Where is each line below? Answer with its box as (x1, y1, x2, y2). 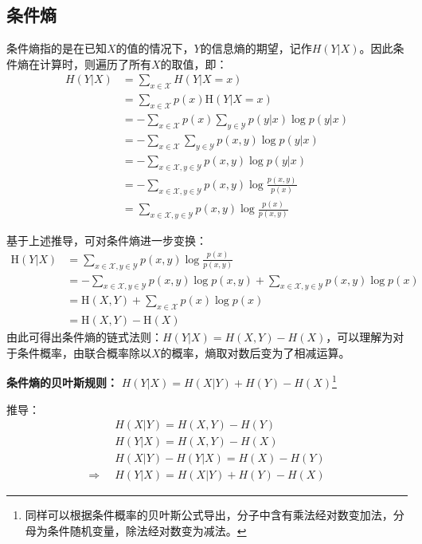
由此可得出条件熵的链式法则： (6, 329, 162, 345)
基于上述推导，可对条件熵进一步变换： (6, 231, 207, 248)
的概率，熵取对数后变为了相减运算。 (160, 344, 350, 361)
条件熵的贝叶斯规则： (6, 374, 118, 391)
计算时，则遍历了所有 (39, 55, 151, 72)
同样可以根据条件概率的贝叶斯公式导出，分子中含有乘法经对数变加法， (25, 507, 393, 523)
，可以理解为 (326, 329, 393, 345)
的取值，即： (160, 55, 228, 72)
